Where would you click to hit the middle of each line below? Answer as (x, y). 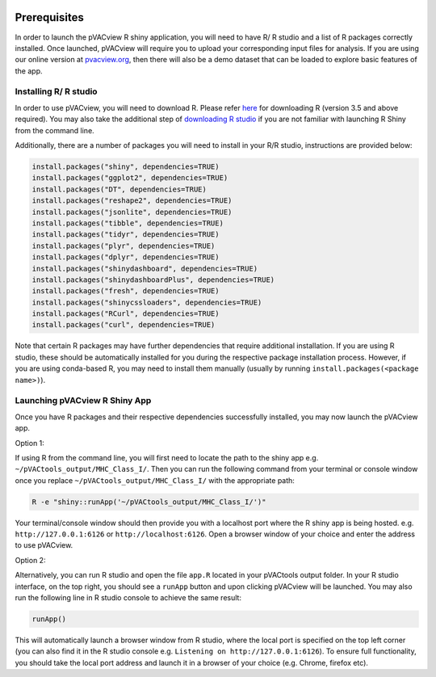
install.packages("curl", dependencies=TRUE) (124, 325)
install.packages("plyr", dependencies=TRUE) (124, 246)
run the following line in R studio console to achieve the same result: (128, 598)
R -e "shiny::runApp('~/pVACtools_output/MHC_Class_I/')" (149, 502)
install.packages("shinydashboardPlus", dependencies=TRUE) (153, 280)
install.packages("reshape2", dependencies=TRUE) (132, 201)
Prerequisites (49, 17)
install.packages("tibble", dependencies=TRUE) (128, 223)
